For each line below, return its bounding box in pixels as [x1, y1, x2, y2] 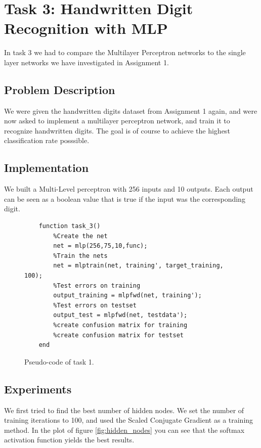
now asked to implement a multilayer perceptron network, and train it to [4, 115, 230, 126]
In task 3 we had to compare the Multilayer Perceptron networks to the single [4, 47, 246, 58]
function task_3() [38, 222, 101, 230]
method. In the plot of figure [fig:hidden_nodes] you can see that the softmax [4, 424, 245, 435]
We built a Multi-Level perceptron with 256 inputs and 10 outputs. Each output [4, 184, 253, 194]
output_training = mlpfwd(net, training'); [53, 292, 202, 299]
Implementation [4, 160, 89, 175]
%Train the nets [53, 252, 108, 259]
